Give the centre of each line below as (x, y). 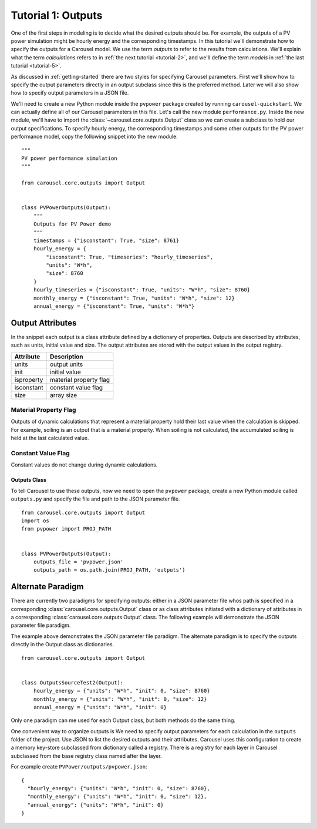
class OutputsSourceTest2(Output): (72, 682)
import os (35, 521)
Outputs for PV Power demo (72, 224)
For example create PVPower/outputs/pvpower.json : (79, 767)
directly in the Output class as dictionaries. (63, 645)
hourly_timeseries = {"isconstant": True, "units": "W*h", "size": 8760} (142, 290)
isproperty (29, 380)
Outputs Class (29, 480)
